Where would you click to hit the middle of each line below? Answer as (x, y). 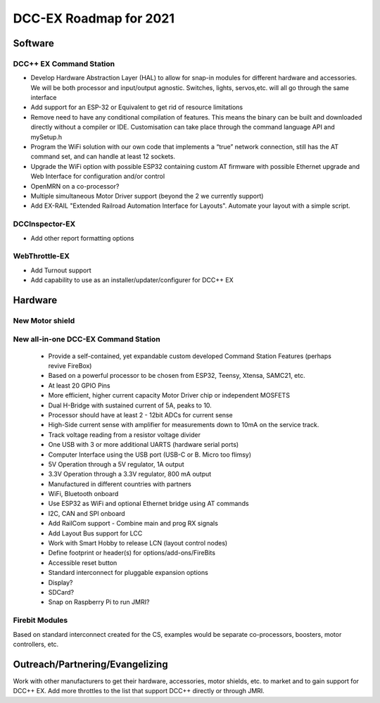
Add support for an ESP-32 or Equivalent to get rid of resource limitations (137, 107)
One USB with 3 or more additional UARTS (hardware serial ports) (144, 445)
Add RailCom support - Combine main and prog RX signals (133, 524)
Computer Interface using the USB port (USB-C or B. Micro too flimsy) (150, 455)
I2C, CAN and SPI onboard (87, 513)
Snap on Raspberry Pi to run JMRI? (99, 602)
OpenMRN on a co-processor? (75, 186)
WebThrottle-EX (42, 256)
